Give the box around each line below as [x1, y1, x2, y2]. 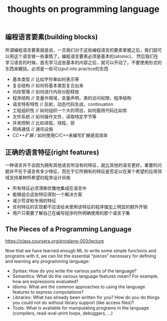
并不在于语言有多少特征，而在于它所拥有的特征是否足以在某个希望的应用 [9, 168, 158, 175]
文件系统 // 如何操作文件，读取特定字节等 [12, 113, 97, 119]
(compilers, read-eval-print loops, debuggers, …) [12, 310, 113, 317]
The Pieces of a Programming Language [5, 225, 132, 233]
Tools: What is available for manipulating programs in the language [12, 305, 149, 311]
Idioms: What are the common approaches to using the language [12, 284, 146, 290]
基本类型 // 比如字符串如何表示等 [12, 76, 80, 82]
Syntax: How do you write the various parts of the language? [12, 268, 137, 274]
